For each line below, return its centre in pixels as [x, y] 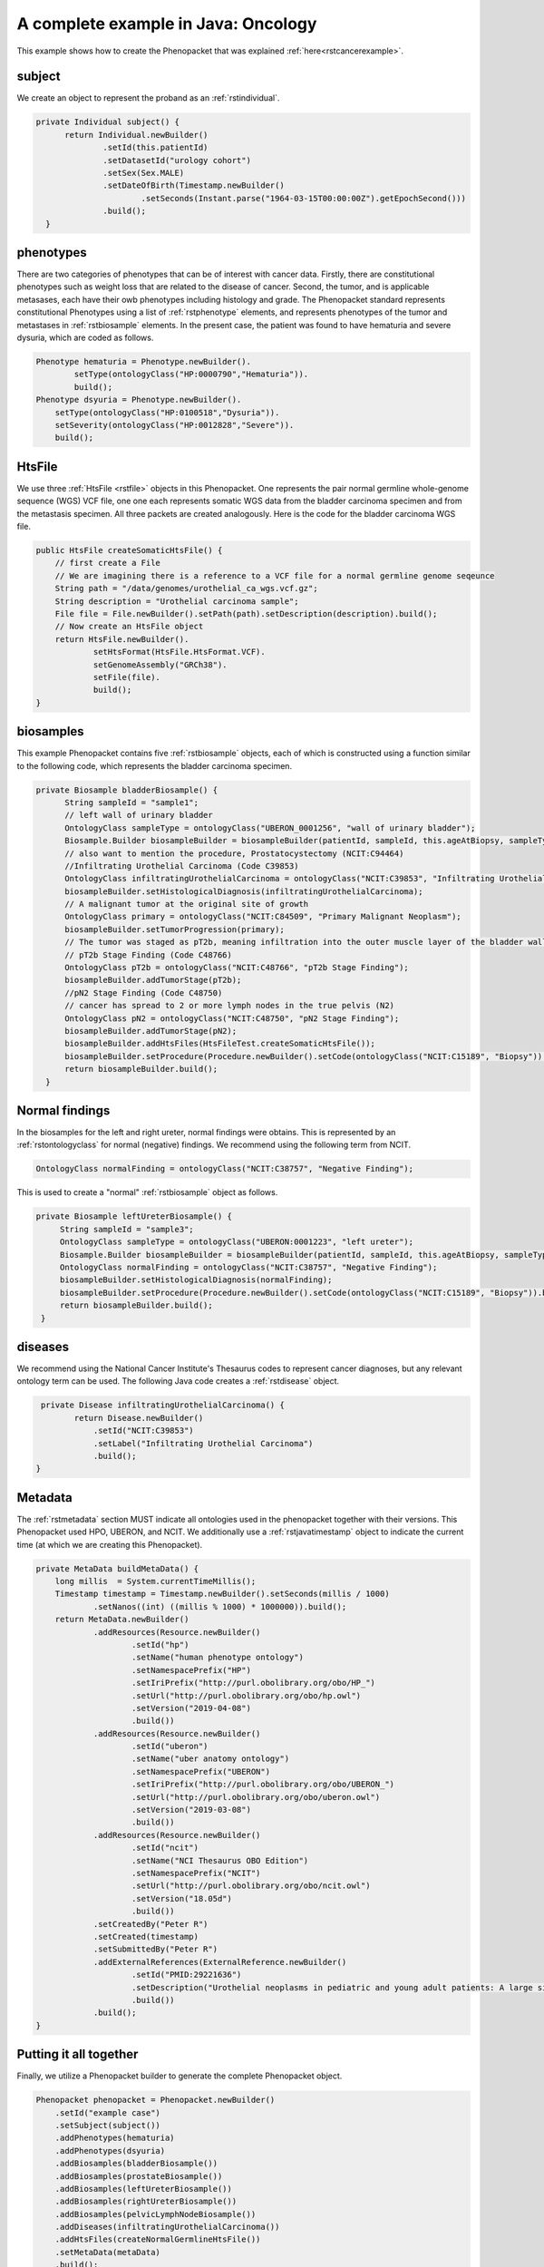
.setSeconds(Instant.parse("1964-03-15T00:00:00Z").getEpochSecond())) [304, 198]
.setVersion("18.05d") [182, 1898]
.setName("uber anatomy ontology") [211, 1759]
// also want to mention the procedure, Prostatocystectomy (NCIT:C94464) [234, 853]
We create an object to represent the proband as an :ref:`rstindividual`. [148, 98]
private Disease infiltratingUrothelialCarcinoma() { [163, 1405]
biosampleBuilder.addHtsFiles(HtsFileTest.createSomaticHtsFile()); [220, 1044]
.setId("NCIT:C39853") [143, 1431]
